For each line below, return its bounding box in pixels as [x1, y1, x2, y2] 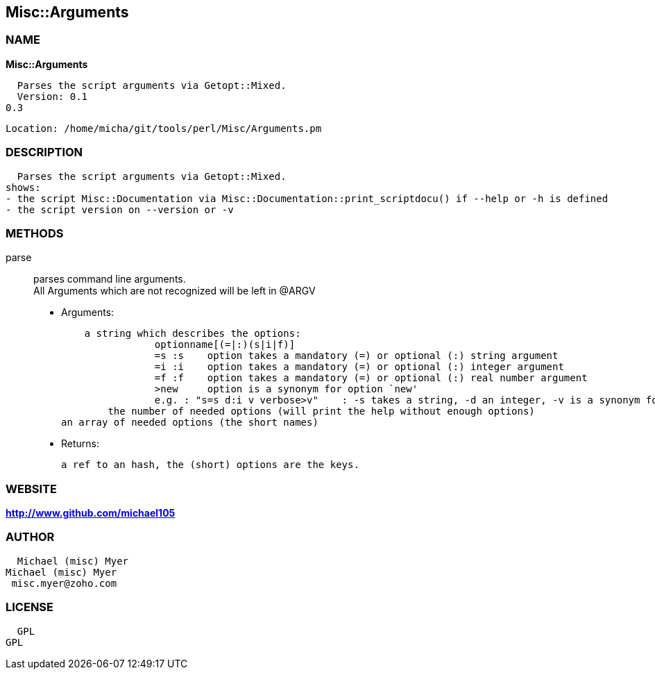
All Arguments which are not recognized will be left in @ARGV [33, 285, 316, 297]
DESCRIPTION [6, 145, 83, 160]
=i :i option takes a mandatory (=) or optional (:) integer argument [154, 361, 564, 373]
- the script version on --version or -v [6, 203, 234, 215]
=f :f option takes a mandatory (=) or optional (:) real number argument [154, 372, 588, 384]
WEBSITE [6, 481, 57, 496]
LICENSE [6, 600, 54, 615]
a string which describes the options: [84, 328, 301, 340]
